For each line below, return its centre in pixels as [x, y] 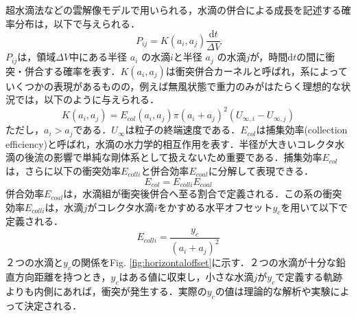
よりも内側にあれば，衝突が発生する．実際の [106, 291]
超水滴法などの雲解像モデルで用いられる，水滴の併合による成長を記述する [174, 10]
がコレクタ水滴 [121, 207]
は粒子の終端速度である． [183, 130]
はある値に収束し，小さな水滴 [186, 277]
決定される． [53, 305]
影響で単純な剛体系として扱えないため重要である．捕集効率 [188, 157]
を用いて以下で [314, 207]
